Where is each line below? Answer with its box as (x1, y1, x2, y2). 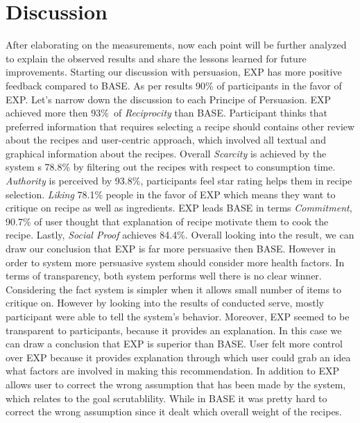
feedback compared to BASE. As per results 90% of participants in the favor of (6, 78, 342, 92)
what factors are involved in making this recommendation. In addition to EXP (6, 363, 339, 378)
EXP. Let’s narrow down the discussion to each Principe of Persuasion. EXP (6, 92, 332, 106)
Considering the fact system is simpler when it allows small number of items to (6, 282, 342, 296)
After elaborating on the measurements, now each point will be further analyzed (6, 37, 347, 52)
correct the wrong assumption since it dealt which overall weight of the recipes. (6, 404, 343, 419)
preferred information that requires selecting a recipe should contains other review (6, 119, 355, 133)
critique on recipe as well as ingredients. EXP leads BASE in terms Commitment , (6, 200, 352, 215)
